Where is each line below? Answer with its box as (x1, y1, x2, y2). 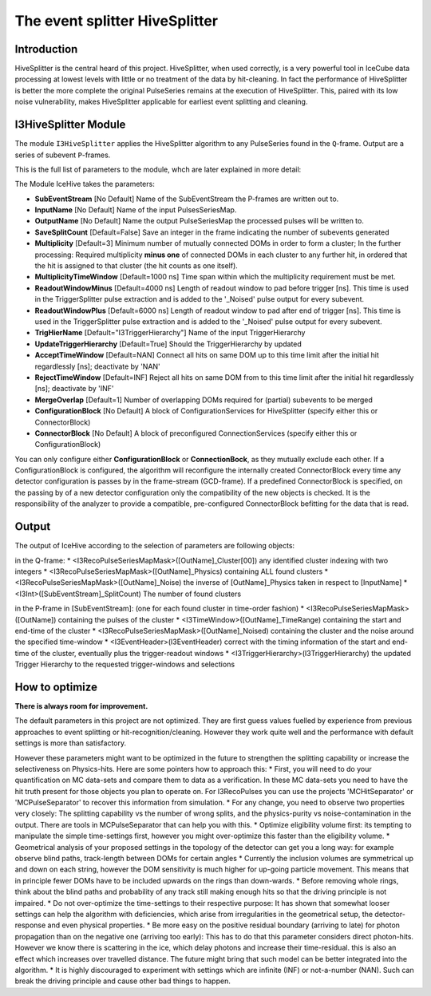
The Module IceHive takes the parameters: (14, 180, 155, 189)
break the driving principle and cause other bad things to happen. (14, 976, 231, 986)
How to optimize (14, 680, 97, 694)
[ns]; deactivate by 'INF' (34, 384, 115, 393)
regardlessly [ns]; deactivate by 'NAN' (34, 362, 161, 371)
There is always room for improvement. (14, 701, 148, 710)
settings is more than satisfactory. (14, 738, 127, 748)
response (14, 920, 46, 930)
